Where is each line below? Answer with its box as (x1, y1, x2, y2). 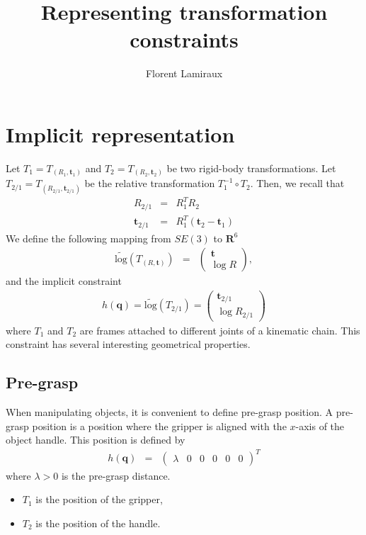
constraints (130, 25, 239, 54)
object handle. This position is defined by (6, 432, 185, 447)
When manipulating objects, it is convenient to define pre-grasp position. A (6, 405, 333, 419)
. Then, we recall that (250, 176, 345, 191)
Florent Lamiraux (145, 66, 223, 81)
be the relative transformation (84, 176, 215, 191)
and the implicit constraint (6, 274, 122, 288)
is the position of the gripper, (35, 492, 163, 507)
